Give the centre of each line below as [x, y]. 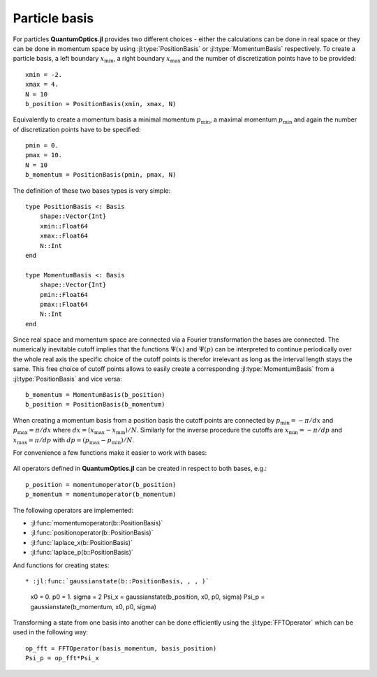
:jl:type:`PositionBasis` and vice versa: [67, 379]
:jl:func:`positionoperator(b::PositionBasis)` [92, 533]
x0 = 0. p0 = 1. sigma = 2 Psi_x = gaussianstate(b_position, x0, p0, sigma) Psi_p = [148, 597]
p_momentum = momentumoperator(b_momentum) [101, 495]
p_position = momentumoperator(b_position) [101, 485]
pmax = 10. [44, 155]
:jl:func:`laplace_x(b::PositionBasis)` [81, 542]
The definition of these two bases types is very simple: [92, 190]
